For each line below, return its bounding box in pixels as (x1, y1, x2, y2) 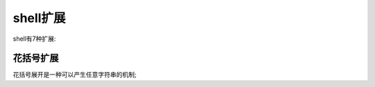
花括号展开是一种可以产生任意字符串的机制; (12, 70, 137, 79)
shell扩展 (12, 10, 66, 26)
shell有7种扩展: (12, 35, 56, 43)
